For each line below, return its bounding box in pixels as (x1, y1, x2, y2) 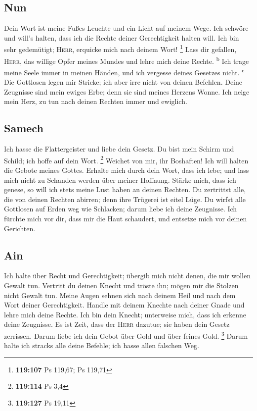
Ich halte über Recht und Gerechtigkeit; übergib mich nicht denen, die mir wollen (4, 270, 251, 281)
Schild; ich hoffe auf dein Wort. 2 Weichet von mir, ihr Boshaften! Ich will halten (4, 154, 249, 165)
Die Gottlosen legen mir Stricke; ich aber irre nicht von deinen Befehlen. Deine (4, 77, 242, 87)
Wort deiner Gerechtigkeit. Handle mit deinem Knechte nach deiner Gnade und (4, 300, 245, 310)
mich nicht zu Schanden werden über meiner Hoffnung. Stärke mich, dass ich (4, 174, 236, 185)
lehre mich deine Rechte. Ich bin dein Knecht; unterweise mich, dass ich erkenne (4, 309, 247, 319)
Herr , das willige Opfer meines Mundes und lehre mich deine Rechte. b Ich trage (4, 54, 249, 66)
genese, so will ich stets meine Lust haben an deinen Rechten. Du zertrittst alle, (4, 184, 246, 195)
